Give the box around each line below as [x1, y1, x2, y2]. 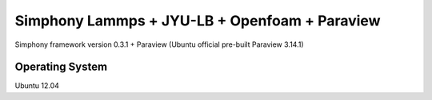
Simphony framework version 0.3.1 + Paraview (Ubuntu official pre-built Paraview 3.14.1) [14, 40, 304, 49]
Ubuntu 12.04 [14, 81, 60, 90]
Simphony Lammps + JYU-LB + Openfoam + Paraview [14, 12, 381, 29]
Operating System [14, 60, 108, 74]
